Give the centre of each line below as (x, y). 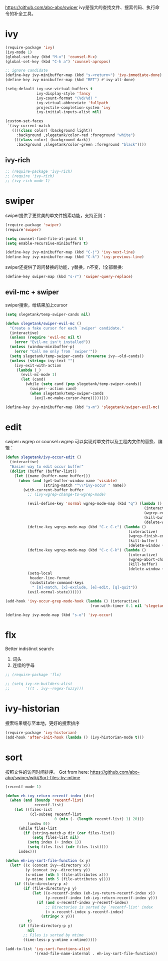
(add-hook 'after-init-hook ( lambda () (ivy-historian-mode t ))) (74, 737)
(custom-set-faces (24, 121)
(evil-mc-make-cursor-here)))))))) (71, 398)
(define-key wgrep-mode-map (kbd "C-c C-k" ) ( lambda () (87, 550)
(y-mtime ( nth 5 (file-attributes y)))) (68, 879)
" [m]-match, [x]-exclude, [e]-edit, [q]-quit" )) (84, 587)
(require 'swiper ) (23, 229)
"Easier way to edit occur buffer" (47, 467)
